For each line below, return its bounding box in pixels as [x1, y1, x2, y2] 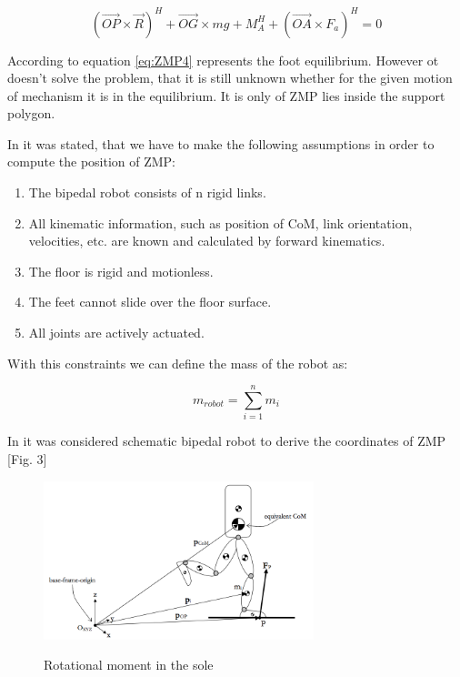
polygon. [7, 104, 55, 123]
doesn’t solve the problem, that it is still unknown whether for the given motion [7, 68, 453, 87]
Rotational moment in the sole [44, 655, 214, 674]
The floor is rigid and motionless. [28, 261, 214, 280]
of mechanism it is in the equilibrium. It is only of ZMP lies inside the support [7, 86, 445, 105]
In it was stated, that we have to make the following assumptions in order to [7, 134, 435, 153]
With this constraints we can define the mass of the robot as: [7, 353, 348, 372]
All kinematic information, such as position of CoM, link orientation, [28, 213, 413, 232]
